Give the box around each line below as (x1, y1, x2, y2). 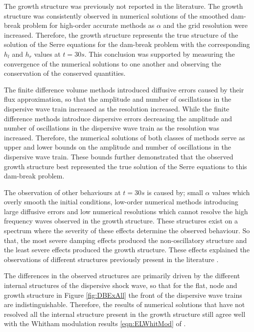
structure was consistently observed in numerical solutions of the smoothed (4, 10, 229, 21)
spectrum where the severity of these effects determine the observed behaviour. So (4, 225, 250, 236)
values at (34, 48, 61, 59)
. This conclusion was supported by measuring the (84, 48, 235, 59)
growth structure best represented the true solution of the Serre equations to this (4, 161, 247, 171)
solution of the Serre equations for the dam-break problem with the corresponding (4, 39, 250, 49)
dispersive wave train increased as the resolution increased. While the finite (4, 103, 230, 113)
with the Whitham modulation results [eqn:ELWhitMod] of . (4, 318, 186, 329)
